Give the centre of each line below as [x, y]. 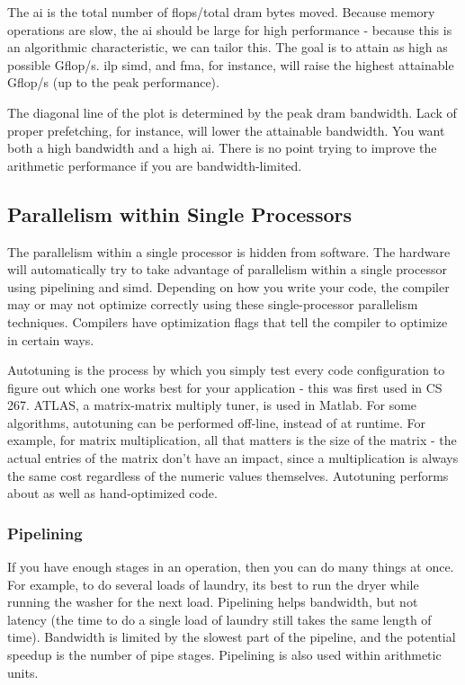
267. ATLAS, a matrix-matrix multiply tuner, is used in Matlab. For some [212, 405]
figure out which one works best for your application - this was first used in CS [225, 387]
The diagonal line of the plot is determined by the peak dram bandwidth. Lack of [232, 112]
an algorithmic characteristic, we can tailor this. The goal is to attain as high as [228, 47]
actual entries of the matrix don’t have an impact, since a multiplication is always [233, 458]
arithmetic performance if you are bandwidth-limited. [155, 165]
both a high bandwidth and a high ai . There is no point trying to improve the [222, 148]
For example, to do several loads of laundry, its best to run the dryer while [213, 584]
